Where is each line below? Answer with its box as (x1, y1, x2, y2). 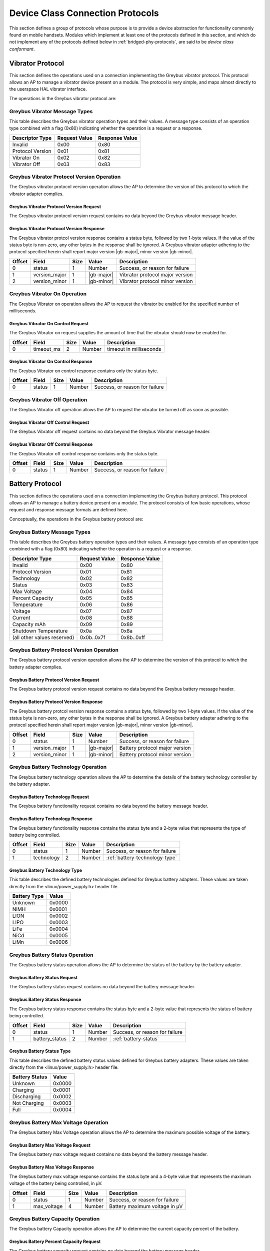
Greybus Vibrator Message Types (9, 108, 93, 115)
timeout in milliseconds (107, 345, 161, 352)
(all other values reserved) (12, 634, 74, 641)
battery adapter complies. (9, 664, 62, 670)
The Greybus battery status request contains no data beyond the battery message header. (9, 984, 195, 990)
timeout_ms (33, 345, 61, 352)
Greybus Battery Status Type (9, 1048, 71, 1054)
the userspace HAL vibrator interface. (9, 86, 87, 92)
